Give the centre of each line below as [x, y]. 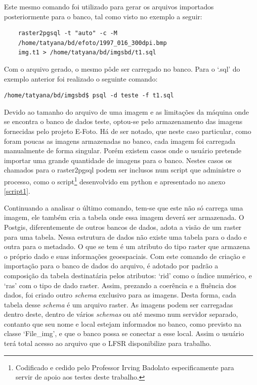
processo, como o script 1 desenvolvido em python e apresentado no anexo [115, 180]
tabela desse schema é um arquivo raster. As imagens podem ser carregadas [119, 304]
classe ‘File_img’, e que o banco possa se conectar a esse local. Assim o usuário [124, 333]
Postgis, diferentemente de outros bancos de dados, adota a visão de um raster [123, 227]
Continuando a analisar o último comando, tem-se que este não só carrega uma [124, 207]
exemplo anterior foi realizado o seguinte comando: [81, 78]
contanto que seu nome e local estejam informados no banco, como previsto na [123, 323]
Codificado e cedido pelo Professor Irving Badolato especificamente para [125, 367]
